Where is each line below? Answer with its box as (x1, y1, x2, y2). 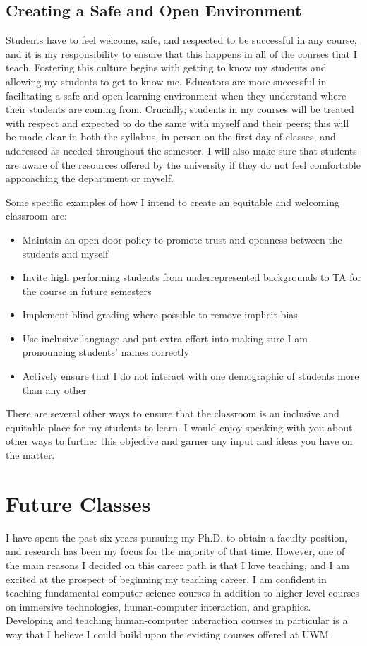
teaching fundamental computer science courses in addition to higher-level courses (6, 585, 360, 600)
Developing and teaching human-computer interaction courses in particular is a (6, 613, 348, 628)
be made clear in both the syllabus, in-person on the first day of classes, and (6, 129, 336, 144)
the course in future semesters (22, 283, 152, 298)
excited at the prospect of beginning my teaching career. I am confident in (6, 571, 327, 586)
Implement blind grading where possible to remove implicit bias (22, 307, 298, 322)
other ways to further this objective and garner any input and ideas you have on (6, 433, 353, 448)
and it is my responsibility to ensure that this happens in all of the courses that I (6, 46, 357, 61)
